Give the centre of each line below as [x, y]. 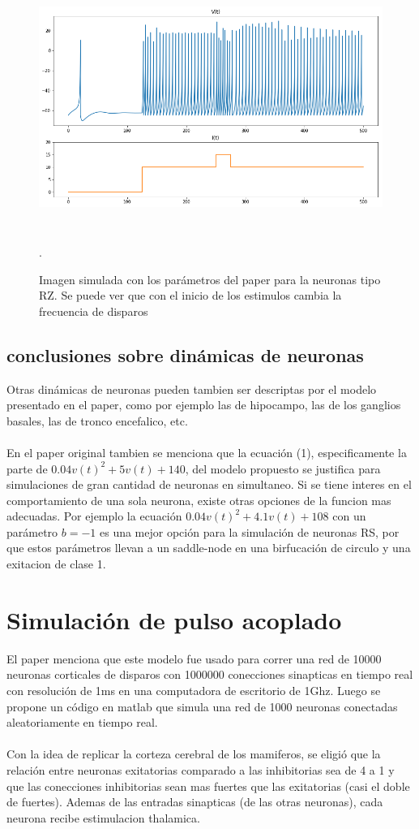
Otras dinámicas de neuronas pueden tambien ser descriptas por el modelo [192, 389]
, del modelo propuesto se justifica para [283, 468]
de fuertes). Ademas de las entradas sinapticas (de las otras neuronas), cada [195, 802]
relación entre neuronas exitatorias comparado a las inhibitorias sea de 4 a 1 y [201, 769]
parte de [27, 468]
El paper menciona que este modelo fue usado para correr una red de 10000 [194, 658]
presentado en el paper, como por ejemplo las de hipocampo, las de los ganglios [204, 405]
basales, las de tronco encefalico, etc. [97, 420]
